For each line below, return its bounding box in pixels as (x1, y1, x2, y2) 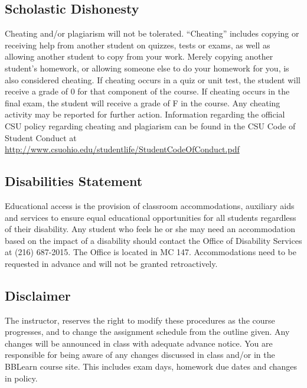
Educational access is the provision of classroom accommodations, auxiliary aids (5, 199, 295, 211)
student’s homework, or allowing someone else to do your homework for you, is (5, 61, 289, 74)
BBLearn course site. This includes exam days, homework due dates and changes (5, 360, 298, 373)
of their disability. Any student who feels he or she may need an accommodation (5, 223, 295, 235)
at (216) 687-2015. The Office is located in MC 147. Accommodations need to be (5, 246, 296, 258)
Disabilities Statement (5, 172, 143, 190)
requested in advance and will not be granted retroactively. (5, 257, 218, 269)
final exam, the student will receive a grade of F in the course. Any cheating (5, 96, 280, 109)
